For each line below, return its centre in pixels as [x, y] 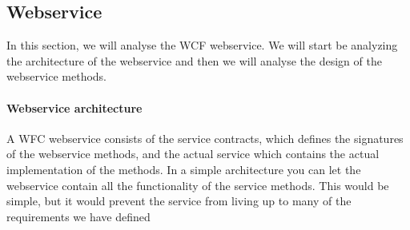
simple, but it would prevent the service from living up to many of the [179, 201]
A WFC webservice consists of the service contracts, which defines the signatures [205, 138]
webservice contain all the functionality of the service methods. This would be [198, 185]
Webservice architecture [74, 107]
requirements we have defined [78, 216]
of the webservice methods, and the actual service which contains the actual [193, 154]
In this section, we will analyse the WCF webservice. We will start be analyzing [202, 45]
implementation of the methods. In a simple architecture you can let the [184, 169]
